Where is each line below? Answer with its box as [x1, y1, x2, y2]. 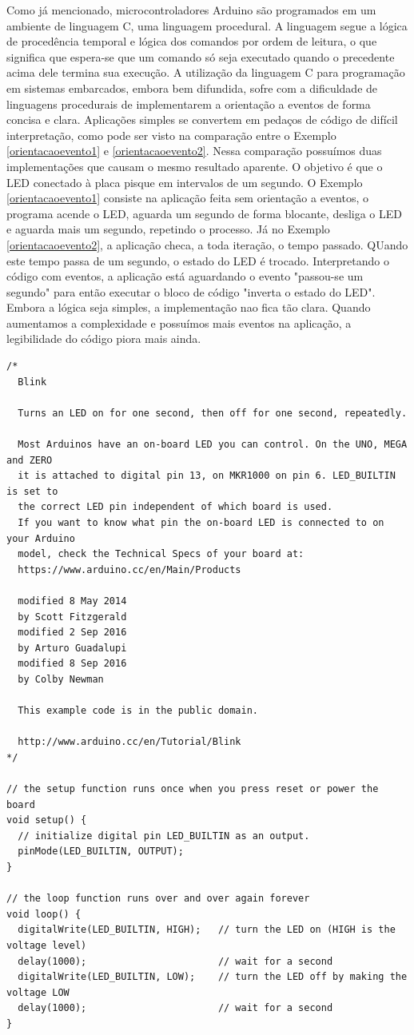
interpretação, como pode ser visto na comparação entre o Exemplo [6, 126, 336, 143]
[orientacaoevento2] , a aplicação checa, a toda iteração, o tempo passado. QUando [6, 236, 408, 253]
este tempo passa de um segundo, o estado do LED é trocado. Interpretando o [6, 252, 389, 269]
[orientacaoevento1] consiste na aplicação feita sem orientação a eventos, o [6, 189, 368, 206]
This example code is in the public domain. [18, 705, 258, 717]
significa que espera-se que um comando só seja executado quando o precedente [6, 48, 395, 65]
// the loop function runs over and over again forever [6, 893, 310, 905]
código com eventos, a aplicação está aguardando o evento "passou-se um [6, 268, 364, 285]
